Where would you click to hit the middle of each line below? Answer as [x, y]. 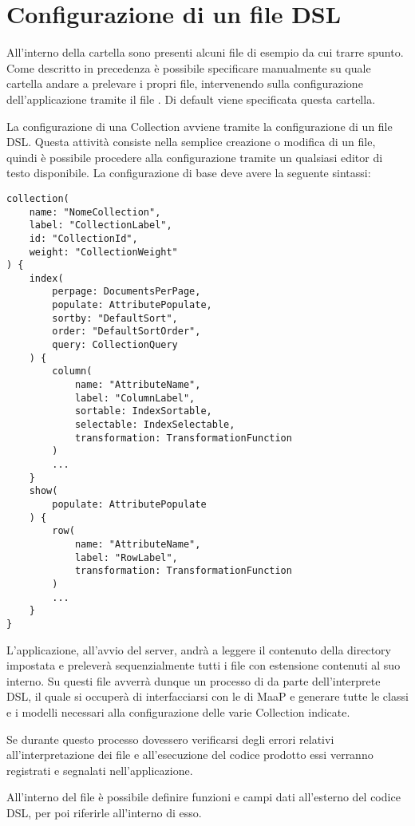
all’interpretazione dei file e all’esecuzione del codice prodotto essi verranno [190, 755]
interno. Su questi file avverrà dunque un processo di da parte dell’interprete [194, 680]
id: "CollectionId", [83, 238]
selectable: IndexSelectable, [155, 425]
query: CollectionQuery [115, 345]
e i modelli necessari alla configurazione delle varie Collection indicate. [178, 711]
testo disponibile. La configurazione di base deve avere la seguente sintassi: [189, 173]
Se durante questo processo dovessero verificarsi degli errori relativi [170, 739]
